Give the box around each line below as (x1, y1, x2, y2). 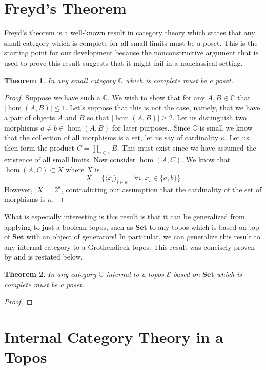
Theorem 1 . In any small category (4, 75, 116, 85)
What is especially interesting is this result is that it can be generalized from (4, 211, 245, 222)
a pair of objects (4, 112, 55, 123)
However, (4, 183, 33, 194)
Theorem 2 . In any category (4, 269, 96, 279)
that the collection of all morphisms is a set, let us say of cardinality (4, 132, 219, 143)
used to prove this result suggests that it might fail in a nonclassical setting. (4, 57, 243, 68)
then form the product (4, 142, 74, 153)
